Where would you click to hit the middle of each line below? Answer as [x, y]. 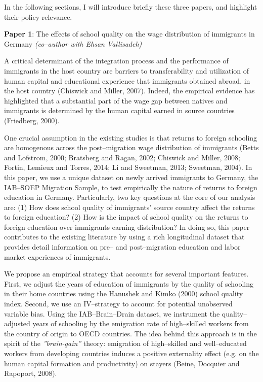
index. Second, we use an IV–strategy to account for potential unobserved [118, 304]
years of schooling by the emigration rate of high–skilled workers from [141, 323]
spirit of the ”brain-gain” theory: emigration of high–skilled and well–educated [125, 343]
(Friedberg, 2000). [32, 120]
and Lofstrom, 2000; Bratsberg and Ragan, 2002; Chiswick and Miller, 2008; [122, 157]
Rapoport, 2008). [31, 373]
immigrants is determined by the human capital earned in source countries [119, 110]
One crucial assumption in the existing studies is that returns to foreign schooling [131, 137]
